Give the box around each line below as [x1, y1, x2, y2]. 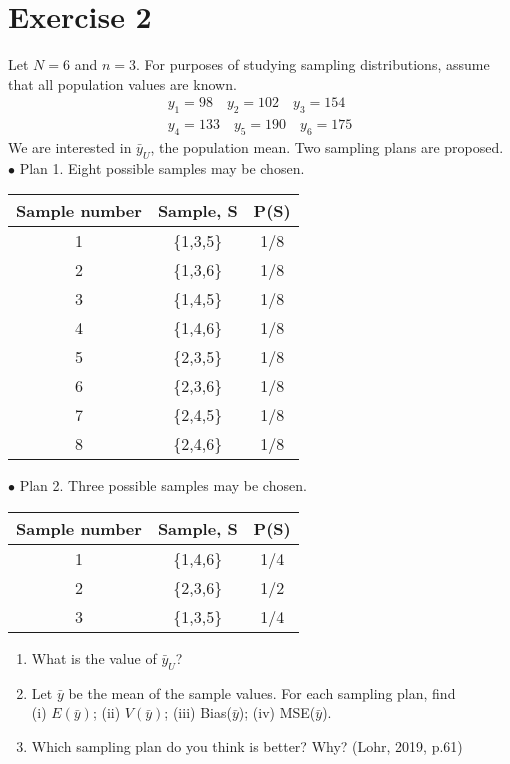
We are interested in [8, 136, 132, 157]
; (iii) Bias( [164, 702, 232, 723]
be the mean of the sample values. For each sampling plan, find [68, 682, 456, 703]
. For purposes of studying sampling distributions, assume [135, 54, 490, 75]
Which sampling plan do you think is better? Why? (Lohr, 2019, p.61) [31, 735, 463, 756]
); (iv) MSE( [238, 702, 316, 723]
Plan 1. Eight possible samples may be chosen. [19, 157, 305, 178]
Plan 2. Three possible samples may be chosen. [19, 475, 307, 496]
